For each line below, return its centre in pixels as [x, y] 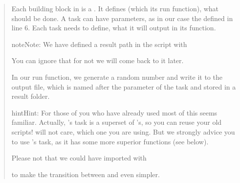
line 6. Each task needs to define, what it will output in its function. [114, 28]
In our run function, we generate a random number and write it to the [117, 77]
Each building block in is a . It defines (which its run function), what [115, 8]
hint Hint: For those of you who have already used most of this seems [114, 112]
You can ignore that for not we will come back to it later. [98, 60]
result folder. [31, 96]
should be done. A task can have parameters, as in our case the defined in [122, 18]
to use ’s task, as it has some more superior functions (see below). [110, 141]
